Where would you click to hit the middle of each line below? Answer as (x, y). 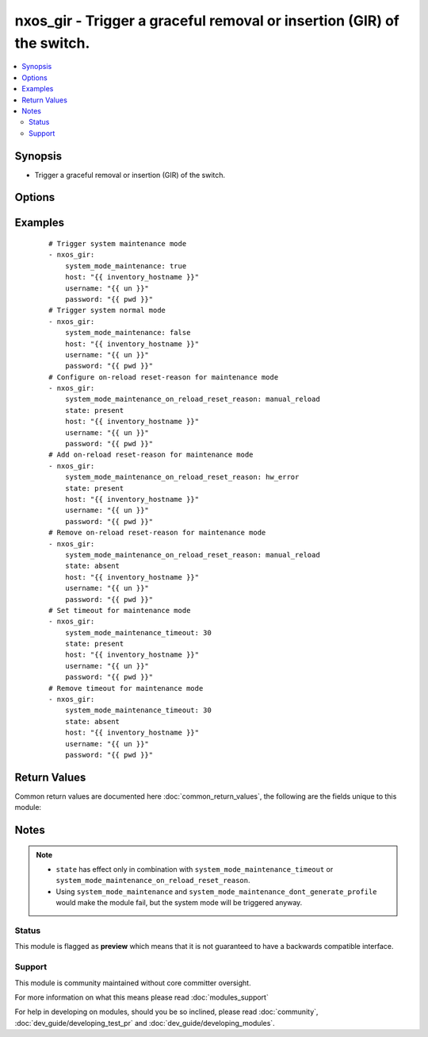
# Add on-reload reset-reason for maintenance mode (151, 455)
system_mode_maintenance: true (126, 266)
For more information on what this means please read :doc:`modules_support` (141, 997)
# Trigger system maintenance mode (118, 244)
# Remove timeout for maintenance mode (126, 688)
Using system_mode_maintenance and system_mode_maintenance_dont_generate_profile (216, 891)
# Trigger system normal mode (107, 310)
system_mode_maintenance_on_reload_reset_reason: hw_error (182, 477)
